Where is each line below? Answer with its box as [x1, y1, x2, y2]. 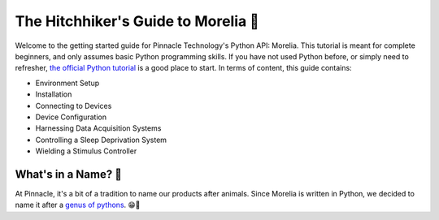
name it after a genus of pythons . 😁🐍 [15, 200, 141, 210]
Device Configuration [35, 112, 107, 122]
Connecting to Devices [35, 101, 112, 110]
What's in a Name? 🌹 [15, 167, 122, 181]
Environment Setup [35, 78, 100, 88]
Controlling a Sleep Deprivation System [35, 135, 167, 145]
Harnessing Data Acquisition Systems [35, 123, 162, 133]
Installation [35, 89, 72, 99]
